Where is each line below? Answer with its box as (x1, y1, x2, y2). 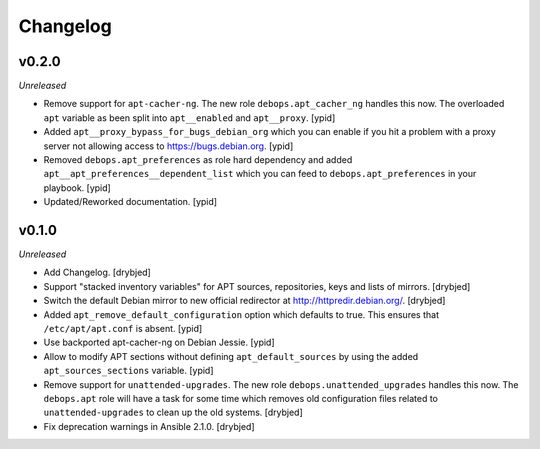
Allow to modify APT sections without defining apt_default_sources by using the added (43, 350, 419, 362)
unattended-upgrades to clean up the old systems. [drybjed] (43, 406, 304, 419)
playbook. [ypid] (43, 181, 112, 194)
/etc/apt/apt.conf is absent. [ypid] (43, 323, 203, 335)
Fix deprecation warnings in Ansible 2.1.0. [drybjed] (43, 420, 255, 432)
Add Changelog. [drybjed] (43, 266, 152, 279)
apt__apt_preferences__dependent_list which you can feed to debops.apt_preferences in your (43, 168, 477, 180)
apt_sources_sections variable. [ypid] (43, 365, 214, 377)
